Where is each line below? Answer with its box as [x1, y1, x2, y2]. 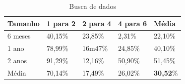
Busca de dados [69, 1, 117, 11]
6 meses [7, 31, 31, 41]
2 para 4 [82, 18, 111, 28]
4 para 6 [118, 18, 147, 28]
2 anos [7, 55, 27, 66]
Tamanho [7, 18, 40, 28]
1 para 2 [46, 18, 75, 28]
